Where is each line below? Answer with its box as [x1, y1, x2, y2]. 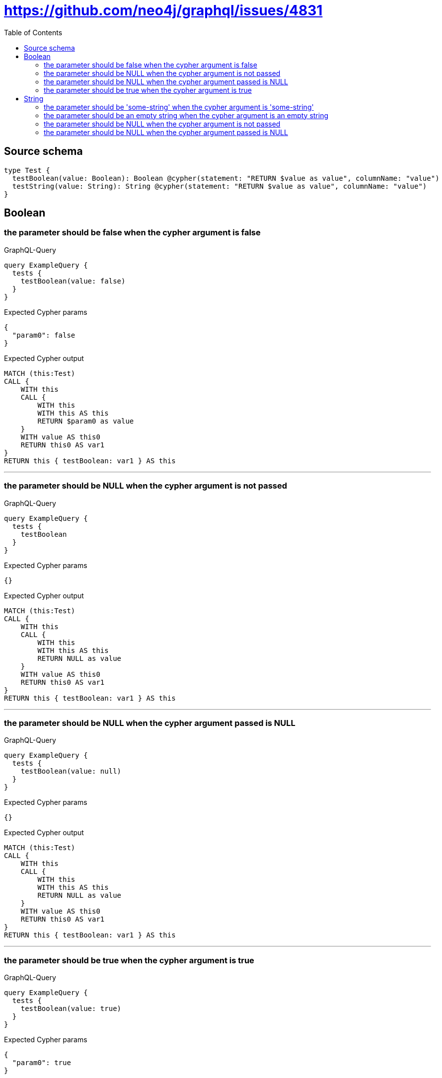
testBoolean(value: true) [20, 1005, 122, 1013]
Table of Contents [4, 28, 63, 37]
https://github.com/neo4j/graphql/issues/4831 [4, 2, 323, 19]
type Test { [4, 166, 50, 174]
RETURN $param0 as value [37, 417, 134, 425]
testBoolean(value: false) [20, 277, 126, 285]
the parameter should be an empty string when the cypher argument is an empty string [44, 111, 329, 120]
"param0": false [12, 331, 75, 339]
